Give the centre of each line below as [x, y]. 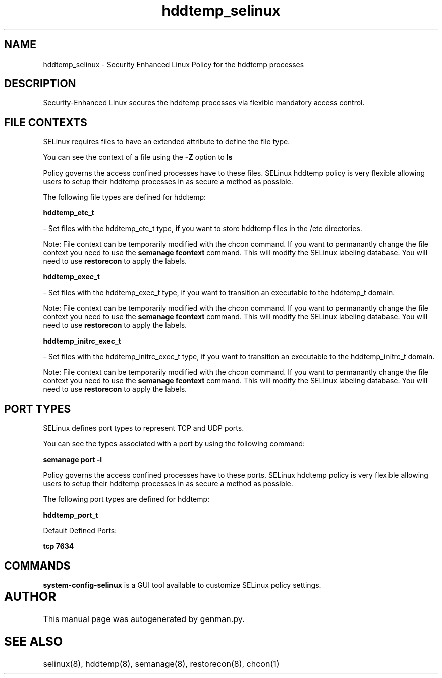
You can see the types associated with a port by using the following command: [174, 444]
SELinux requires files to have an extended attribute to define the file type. [167, 142]
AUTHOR [30, 596]
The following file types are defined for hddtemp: [125, 197]
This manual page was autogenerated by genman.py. [144, 619]
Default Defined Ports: [80, 531]
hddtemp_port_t [71, 515]
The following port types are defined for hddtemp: [126, 499]
